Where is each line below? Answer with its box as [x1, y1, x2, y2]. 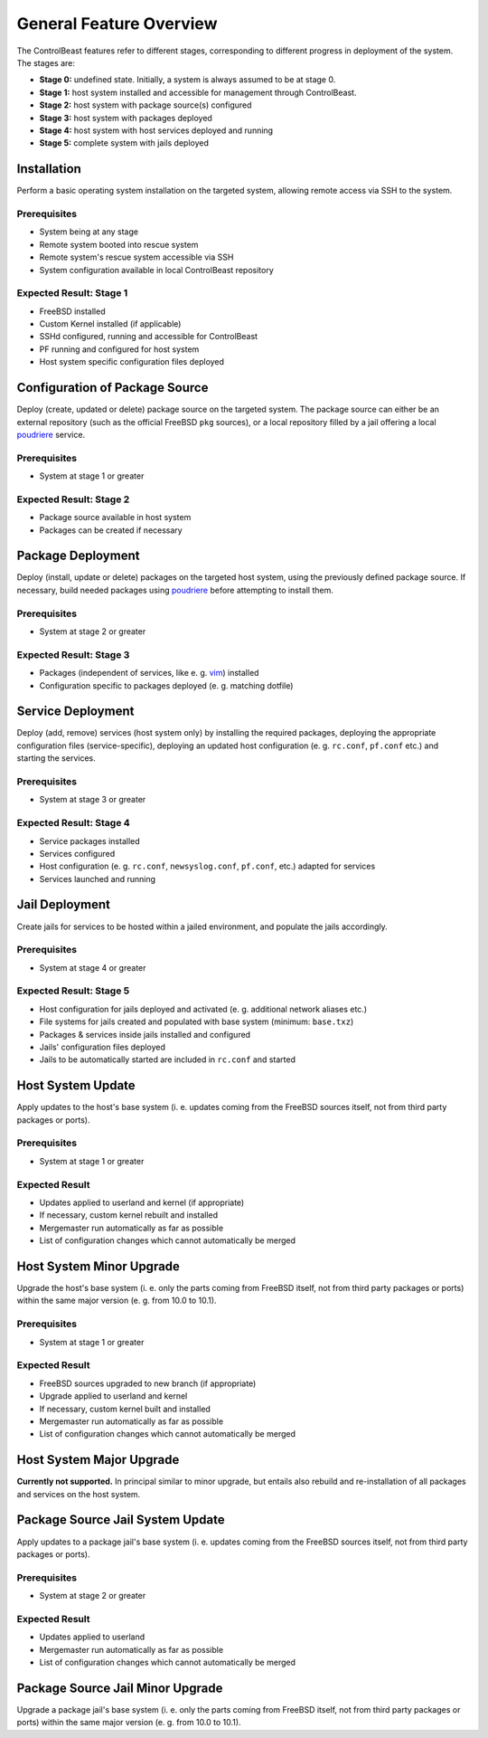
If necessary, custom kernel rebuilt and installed [39, 1210, 219, 1220]
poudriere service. [16, 429, 86, 440]
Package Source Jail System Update [16, 1512, 225, 1528]
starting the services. [16, 753, 96, 764]
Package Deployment [16, 548, 140, 564]
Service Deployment [16, 704, 135, 719]
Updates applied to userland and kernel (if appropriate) [39, 1197, 245, 1208]
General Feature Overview [16, 14, 218, 33]
